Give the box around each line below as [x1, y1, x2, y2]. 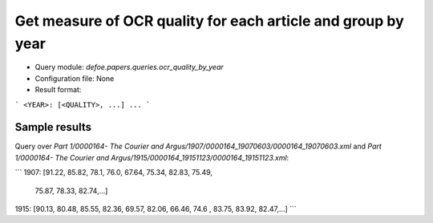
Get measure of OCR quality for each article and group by [14, 12, 404, 30]
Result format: [34, 85, 82, 95]
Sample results [14, 120, 92, 134]
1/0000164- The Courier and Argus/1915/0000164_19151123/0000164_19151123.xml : [14, 152, 289, 162]
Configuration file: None [34, 73, 115, 83]
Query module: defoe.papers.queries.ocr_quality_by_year [34, 63, 224, 72]
